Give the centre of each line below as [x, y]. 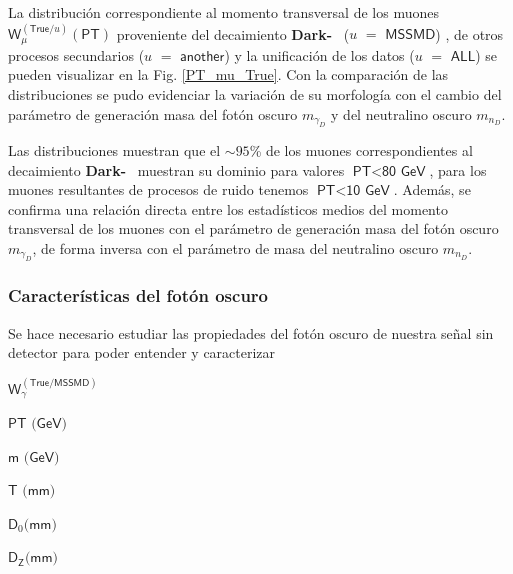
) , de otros [469, 33]
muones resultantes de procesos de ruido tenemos [158, 189]
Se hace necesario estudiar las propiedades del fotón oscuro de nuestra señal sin [251, 332]
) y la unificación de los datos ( [319, 54]
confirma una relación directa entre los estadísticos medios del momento [228, 208]
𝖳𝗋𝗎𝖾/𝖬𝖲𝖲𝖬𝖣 [59, 382]
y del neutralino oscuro [401, 113]
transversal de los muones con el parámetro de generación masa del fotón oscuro [253, 228]
